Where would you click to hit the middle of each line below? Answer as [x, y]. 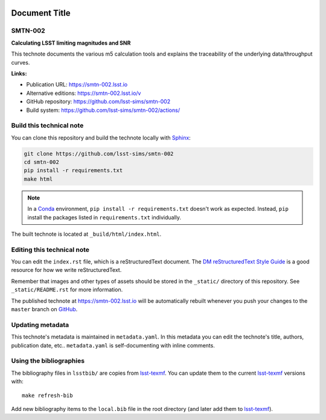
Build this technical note [47, 126]
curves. [21, 62]
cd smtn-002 [42, 162]
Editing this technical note [50, 250]
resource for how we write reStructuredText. [66, 270]
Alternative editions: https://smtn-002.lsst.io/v [84, 93]
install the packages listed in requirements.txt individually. [104, 217]
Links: [19, 73]
